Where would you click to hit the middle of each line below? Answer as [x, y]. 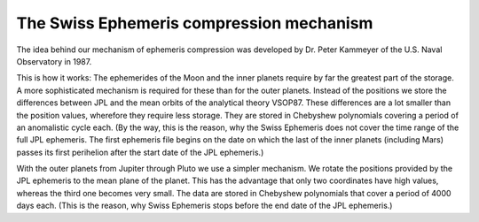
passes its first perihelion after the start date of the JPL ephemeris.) [140, 152]
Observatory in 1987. [54, 61]
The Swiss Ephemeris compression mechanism [195, 23]
